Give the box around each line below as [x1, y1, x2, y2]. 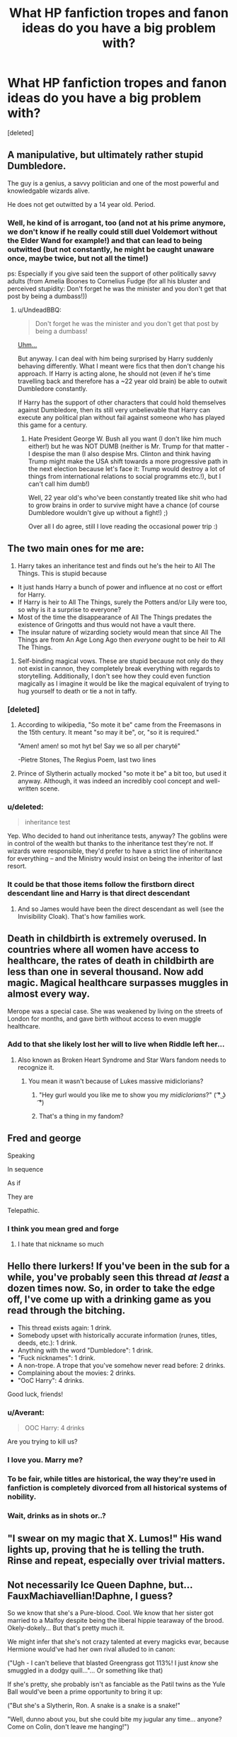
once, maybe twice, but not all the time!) [7, 253, 149, 263]
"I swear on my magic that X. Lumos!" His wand [7, 1532, 222, 1545]
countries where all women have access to [7, 944, 200, 956]
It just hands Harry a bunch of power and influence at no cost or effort [17, 582, 223, 591]
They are [7, 1192, 34, 1201]
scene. [40, 784, 60, 793]
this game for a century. [17, 421, 88, 429]
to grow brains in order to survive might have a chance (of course [28, 501, 220, 509]
